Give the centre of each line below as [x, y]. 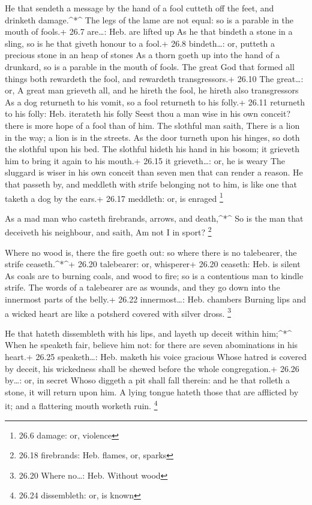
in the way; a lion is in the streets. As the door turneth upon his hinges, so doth [152, 137]
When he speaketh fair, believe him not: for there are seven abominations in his [151, 345]
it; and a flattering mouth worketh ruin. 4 [81, 405]
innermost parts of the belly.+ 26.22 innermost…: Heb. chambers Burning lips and [156, 299]
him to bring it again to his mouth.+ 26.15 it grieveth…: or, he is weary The [145, 160]
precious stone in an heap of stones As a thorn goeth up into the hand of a [142, 55]
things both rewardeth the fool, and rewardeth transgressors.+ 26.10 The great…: [154, 78]
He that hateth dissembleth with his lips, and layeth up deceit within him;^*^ [148, 333]
